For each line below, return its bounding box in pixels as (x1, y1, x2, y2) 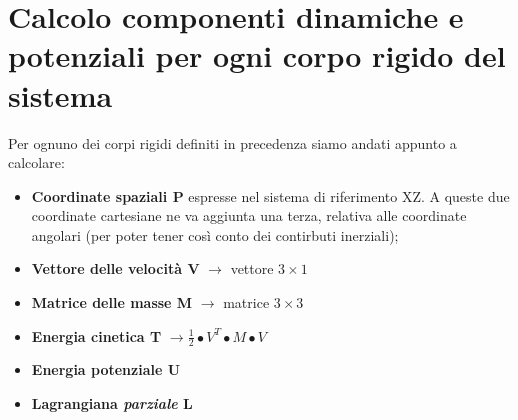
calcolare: (8, 152, 65, 173)
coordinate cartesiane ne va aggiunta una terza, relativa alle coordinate (31, 205, 467, 226)
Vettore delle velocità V (31, 258, 200, 279)
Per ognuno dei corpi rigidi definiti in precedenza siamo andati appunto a (8, 132, 457, 153)
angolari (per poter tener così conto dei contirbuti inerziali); (31, 224, 399, 245)
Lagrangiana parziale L (31, 393, 193, 414)
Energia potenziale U (31, 359, 181, 380)
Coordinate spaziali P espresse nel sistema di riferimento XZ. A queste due (31, 185, 510, 206)
